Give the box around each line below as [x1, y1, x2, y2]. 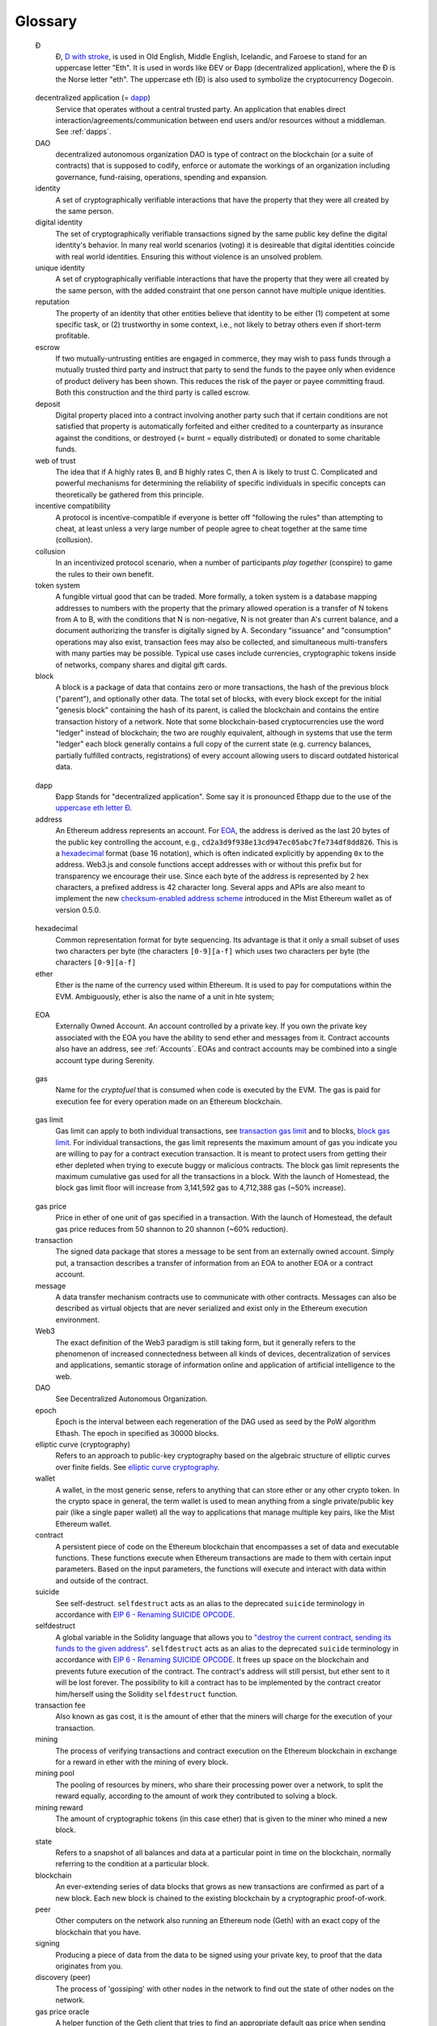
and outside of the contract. [55, 1575, 149, 1585]
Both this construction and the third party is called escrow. [55, 387, 251, 397]
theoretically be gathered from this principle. [55, 489, 204, 499]
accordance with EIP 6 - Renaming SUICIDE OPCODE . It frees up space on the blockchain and [55, 1655, 369, 1665]
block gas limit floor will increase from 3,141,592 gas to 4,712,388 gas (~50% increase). [55, 1183, 346, 1193]
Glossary [15, 12, 78, 30]
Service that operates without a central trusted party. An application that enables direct [55, 104, 346, 113]
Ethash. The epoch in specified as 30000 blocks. [55, 1428, 219, 1438]
